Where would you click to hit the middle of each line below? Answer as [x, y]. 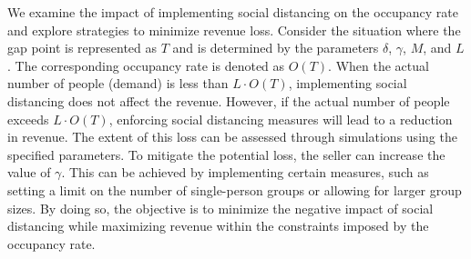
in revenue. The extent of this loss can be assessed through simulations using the [232, 137]
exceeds [28, 119]
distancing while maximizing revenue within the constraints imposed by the [218, 226]
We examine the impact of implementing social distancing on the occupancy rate [233, 12]
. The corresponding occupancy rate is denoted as [146, 65]
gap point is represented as [82, 48]
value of [29, 172]
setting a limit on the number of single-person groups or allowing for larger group [235, 189]
